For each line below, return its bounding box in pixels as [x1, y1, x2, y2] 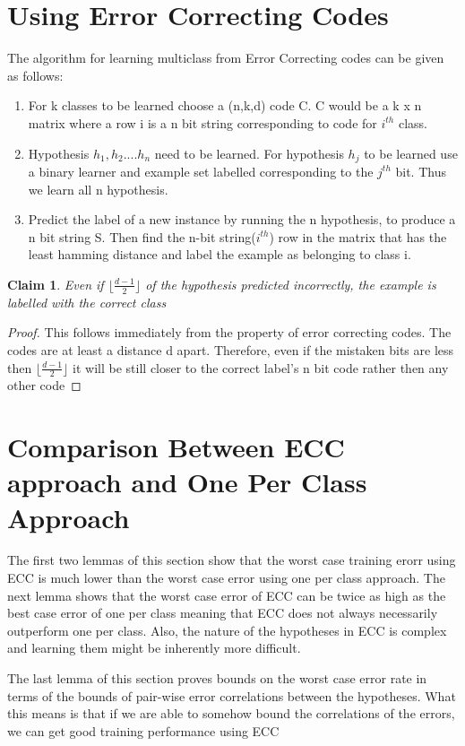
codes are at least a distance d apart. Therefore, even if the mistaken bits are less [7, 340, 454, 359]
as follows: [7, 65, 64, 84]
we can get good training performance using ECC [7, 721, 280, 740]
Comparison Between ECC [7, 429, 345, 465]
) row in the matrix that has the [269, 227, 447, 246]
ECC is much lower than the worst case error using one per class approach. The [7, 568, 445, 587]
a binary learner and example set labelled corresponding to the [28, 161, 374, 180]
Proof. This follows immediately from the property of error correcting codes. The [7, 323, 452, 342]
